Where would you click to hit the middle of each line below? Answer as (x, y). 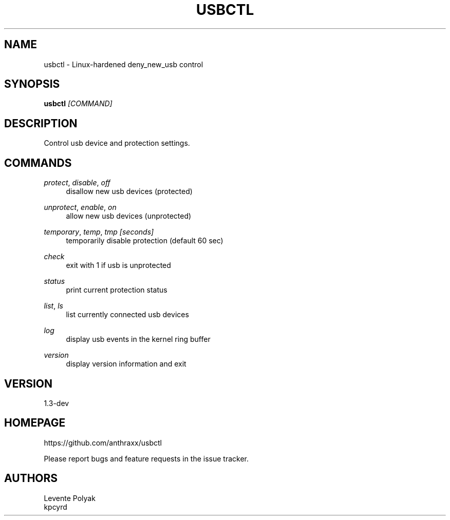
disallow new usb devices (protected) (129, 191)
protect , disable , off (77, 183)
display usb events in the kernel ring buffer (138, 339)
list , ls (53, 306)
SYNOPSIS (32, 84)
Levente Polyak (70, 498)
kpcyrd (55, 507)
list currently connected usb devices (127, 315)
